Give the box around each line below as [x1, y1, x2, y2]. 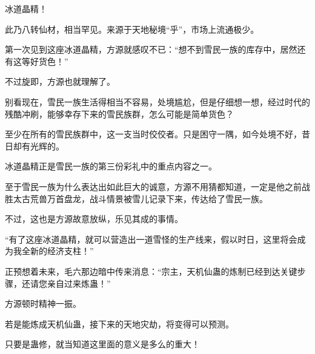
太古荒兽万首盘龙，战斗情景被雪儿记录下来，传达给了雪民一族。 [13, 192, 268, 205]
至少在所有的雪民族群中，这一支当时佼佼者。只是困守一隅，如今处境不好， [5, 128, 302, 140]
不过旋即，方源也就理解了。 [5, 75, 115, 88]
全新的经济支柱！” [21, 244, 94, 257]
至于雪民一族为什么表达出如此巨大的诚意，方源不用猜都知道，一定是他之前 [5, 180, 302, 192]
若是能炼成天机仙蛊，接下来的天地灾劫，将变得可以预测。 [5, 317, 234, 330]
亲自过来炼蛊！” [47, 277, 111, 289]
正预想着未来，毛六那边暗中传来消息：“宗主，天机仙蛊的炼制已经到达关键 [5, 264, 297, 277]
